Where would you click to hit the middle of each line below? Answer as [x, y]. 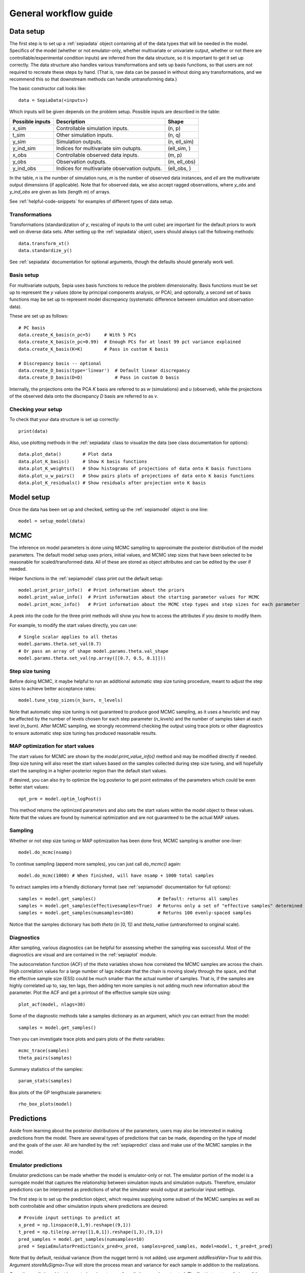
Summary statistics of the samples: [46, 1069]
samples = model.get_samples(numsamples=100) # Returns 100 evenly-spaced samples [135, 913]
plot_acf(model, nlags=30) [52, 1004]
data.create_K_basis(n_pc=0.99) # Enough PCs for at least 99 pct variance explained [130, 342]
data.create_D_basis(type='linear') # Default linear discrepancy [104, 370]
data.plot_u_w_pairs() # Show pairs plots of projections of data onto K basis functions [136, 476]
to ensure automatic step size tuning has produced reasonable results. [83, 733]
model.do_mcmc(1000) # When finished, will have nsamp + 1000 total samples [116, 875]
